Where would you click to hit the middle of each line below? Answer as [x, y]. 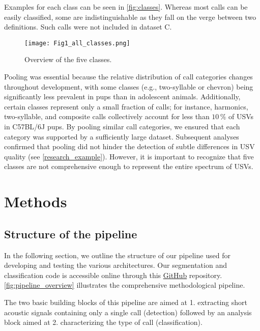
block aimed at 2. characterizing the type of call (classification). [103, 322]
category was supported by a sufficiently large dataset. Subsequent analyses [122, 136]
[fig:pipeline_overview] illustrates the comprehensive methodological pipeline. [125, 285]
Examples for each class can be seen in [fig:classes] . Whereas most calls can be [126, 7]
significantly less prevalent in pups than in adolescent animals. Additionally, [122, 96]
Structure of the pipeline [71, 233]
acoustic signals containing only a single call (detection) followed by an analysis [128, 312]
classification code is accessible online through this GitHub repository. [113, 275]
